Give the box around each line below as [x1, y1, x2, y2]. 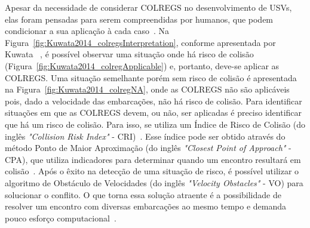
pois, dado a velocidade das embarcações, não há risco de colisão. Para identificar [5, 94, 302, 107]
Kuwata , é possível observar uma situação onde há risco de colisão [5, 48, 254, 60]
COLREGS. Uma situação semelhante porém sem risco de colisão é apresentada [5, 71, 297, 84]
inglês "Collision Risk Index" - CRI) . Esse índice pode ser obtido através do [5, 130, 286, 142]
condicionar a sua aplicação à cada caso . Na [5, 24, 170, 37]
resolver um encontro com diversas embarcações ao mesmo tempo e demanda [5, 200, 287, 212]
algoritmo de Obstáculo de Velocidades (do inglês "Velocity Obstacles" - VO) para [5, 176, 303, 189]
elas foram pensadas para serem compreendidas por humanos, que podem [5, 13, 274, 25]
